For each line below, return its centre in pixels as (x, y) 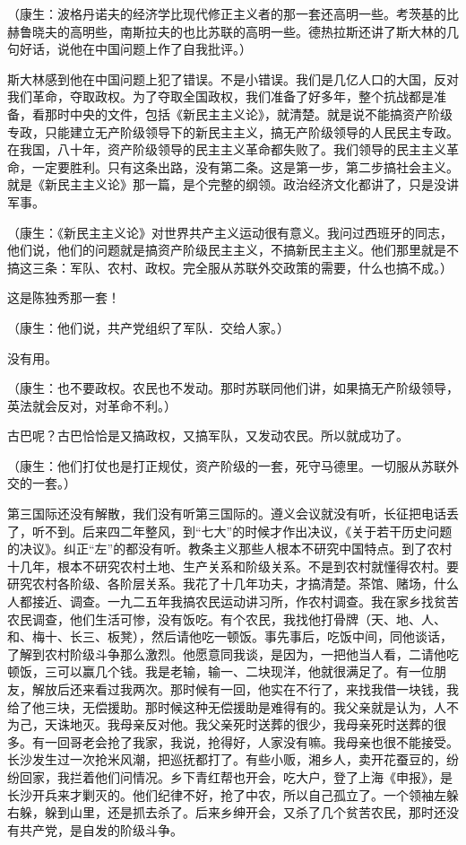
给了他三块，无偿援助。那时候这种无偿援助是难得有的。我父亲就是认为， (220, 706)
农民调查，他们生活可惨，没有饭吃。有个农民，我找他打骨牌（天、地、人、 (227, 619)
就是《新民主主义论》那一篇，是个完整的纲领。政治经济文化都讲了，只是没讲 (233, 184)
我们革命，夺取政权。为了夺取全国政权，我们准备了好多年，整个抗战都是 (220, 96)
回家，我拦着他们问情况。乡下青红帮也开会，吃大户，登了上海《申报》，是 (236, 776)
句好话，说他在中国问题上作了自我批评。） (129, 49)
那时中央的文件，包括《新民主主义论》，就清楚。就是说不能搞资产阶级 (248, 113)
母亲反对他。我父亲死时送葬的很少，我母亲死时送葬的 (276, 724)
